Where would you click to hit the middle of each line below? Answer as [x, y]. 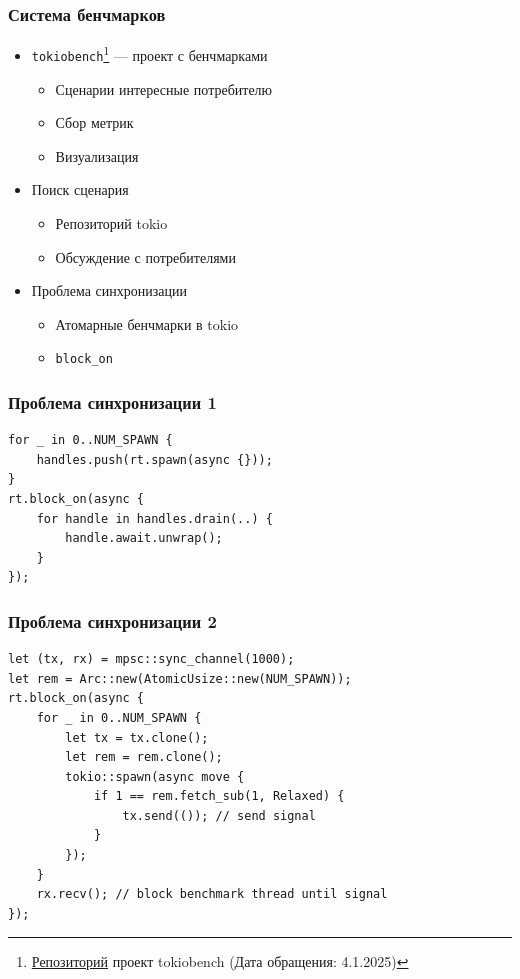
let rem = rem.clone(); [144, 757]
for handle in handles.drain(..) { [154, 518]
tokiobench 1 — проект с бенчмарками [149, 53]
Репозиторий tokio [111, 222]
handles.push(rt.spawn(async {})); [154, 459]
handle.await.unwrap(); [144, 538]
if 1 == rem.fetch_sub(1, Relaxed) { [219, 796]
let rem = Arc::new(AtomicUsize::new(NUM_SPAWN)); [180, 678]
